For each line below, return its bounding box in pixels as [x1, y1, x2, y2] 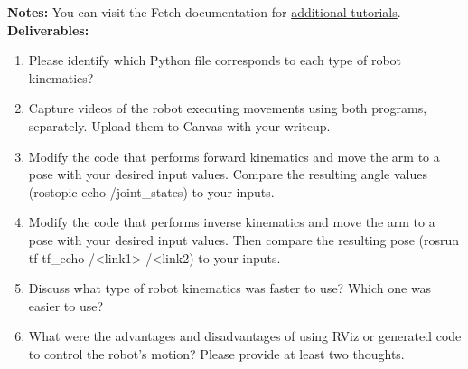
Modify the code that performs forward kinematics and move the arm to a [28, 147, 440, 166]
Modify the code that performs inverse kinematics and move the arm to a [28, 213, 435, 232]
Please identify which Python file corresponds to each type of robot [28, 51, 401, 70]
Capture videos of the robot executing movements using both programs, [28, 99, 427, 118]
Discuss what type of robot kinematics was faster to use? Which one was [28, 279, 432, 298]
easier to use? [28, 296, 104, 315]
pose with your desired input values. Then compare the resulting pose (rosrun [28, 230, 460, 249]
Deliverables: [7, 20, 89, 39]
